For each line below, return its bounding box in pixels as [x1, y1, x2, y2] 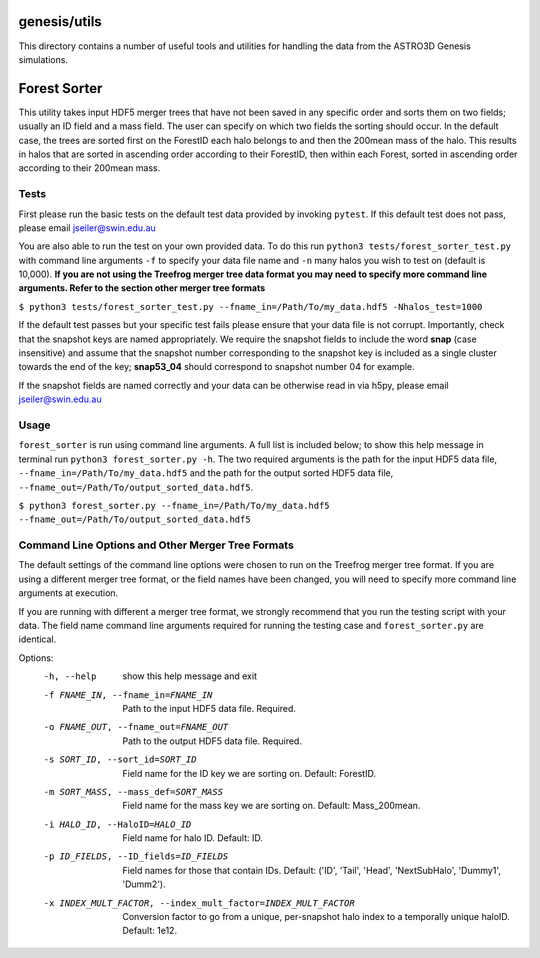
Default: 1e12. [122, 925, 178, 937]
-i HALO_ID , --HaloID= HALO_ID [43, 818, 192, 830]
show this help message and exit [122, 670, 257, 682]
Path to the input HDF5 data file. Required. [122, 702, 297, 714]
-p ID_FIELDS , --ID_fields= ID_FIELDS [43, 851, 229, 862]
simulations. [18, 53, 69, 65]
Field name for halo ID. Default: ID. [122, 832, 264, 844]
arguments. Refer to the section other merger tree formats [18, 282, 266, 294]
